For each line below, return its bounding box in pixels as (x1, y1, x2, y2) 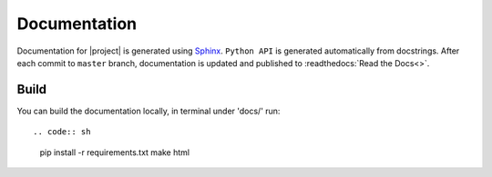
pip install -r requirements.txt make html (39, 146, 190, 158)
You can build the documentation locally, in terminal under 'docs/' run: (16, 105, 281, 116)
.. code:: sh (33, 127, 91, 137)
